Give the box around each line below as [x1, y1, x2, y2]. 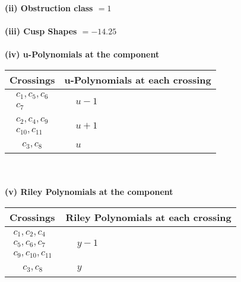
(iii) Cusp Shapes [5, 25, 77, 37]
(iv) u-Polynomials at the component [5, 48, 160, 60]
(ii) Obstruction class [5, 2, 93, 14]
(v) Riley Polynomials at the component [5, 185, 173, 198]
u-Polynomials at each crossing [64, 72, 211, 86]
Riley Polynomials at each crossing [65, 210, 232, 225]
